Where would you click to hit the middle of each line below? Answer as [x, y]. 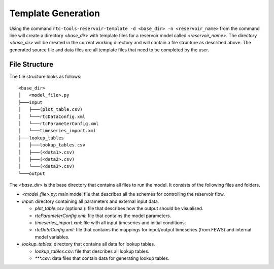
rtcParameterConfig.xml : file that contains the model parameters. [103, 216]
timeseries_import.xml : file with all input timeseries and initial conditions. [110, 223]
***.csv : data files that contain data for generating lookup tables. [102, 258]
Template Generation [55, 13]
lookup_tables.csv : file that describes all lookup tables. [92, 251]
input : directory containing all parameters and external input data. [91, 201]
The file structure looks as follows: [45, 76]
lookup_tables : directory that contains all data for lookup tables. [89, 244]
